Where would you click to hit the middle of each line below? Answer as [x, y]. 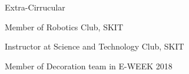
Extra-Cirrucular [35, 7]
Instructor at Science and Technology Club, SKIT [94, 46]
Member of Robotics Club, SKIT [64, 27]
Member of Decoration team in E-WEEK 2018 [89, 66]
